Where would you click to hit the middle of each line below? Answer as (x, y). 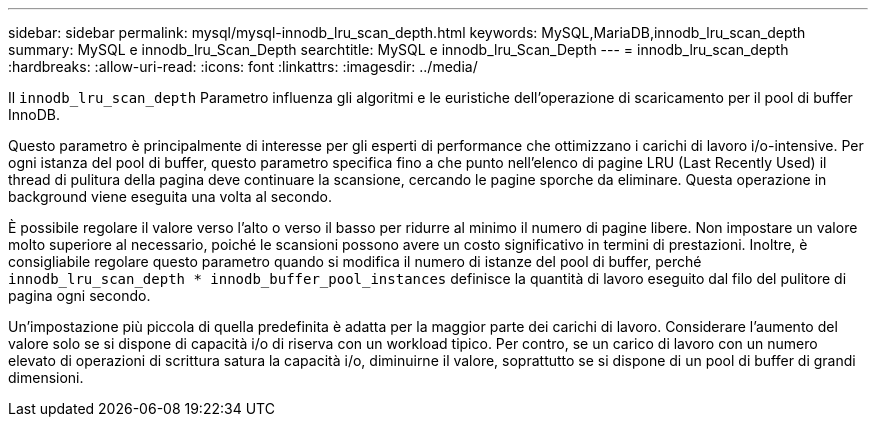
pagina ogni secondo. (79, 295)
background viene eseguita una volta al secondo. (170, 196)
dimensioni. (46, 377)
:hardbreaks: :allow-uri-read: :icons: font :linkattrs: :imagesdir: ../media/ (243, 66)
